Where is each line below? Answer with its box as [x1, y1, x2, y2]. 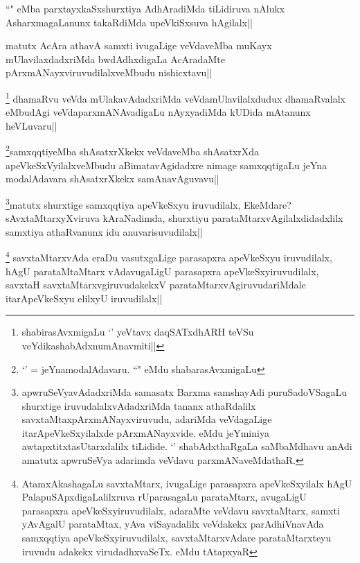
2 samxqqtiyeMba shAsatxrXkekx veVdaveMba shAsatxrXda [6, 142, 260, 159]
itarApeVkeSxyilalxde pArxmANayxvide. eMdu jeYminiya [21, 425, 269, 440]
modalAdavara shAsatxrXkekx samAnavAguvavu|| [6, 171, 219, 186]
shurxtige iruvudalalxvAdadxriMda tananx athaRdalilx [21, 398, 256, 413]
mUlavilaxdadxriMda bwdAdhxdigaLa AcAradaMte [6, 51, 225, 66]
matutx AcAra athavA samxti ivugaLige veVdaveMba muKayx [6, 38, 272, 53]
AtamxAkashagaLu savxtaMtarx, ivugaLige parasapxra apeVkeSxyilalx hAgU [21, 476, 352, 490]
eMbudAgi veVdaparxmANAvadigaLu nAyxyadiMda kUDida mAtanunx [6, 105, 311, 119]
